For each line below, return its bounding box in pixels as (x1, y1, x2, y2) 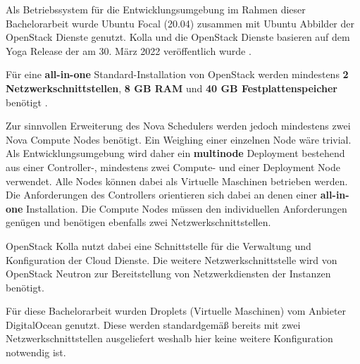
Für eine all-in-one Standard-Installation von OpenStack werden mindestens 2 (6, 67, 349, 82)
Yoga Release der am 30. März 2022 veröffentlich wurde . (6, 43, 252, 58)
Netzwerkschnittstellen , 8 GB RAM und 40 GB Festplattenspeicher (6, 80, 338, 95)
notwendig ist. (6, 345, 66, 360)
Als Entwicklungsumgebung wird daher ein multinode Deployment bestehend (6, 146, 345, 161)
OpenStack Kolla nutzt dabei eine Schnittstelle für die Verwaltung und (6, 238, 311, 253)
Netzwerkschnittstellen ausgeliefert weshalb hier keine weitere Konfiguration (6, 331, 333, 346)
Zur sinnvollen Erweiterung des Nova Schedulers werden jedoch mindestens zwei (6, 118, 351, 133)
